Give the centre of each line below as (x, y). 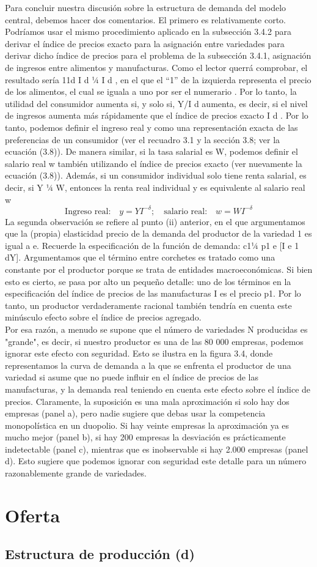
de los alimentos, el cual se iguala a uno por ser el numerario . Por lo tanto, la (151, 91)
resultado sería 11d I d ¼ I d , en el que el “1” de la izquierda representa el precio (158, 79)
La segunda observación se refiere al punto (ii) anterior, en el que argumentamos (155, 221)
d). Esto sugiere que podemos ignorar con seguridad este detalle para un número (156, 461)
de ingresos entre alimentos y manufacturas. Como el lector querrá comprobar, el (156, 67)
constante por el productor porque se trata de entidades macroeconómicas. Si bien (159, 269)
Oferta (33, 515)
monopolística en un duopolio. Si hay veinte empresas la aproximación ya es (147, 425)
